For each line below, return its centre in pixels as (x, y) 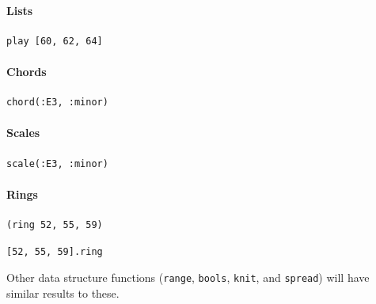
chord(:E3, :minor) (57, 103)
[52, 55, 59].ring (55, 251)
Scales (23, 133)
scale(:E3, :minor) (57, 163)
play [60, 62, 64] (55, 41)
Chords (27, 71)
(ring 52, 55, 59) (55, 224)
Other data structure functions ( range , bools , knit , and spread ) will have (188, 277)
